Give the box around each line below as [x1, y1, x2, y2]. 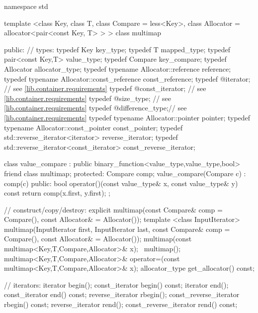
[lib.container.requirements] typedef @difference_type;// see [4, 103, 187, 113]
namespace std [4, 1, 48, 11]
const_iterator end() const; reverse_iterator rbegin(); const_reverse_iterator [4, 289, 240, 300]
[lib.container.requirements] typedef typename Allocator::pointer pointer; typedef [4, 112, 251, 122]
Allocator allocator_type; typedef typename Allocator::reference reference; [4, 63, 231, 74]
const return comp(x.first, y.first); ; [4, 188, 110, 198]
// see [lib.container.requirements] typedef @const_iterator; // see [4, 83, 206, 94]
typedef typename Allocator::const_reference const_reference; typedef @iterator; [4, 73, 251, 84]
